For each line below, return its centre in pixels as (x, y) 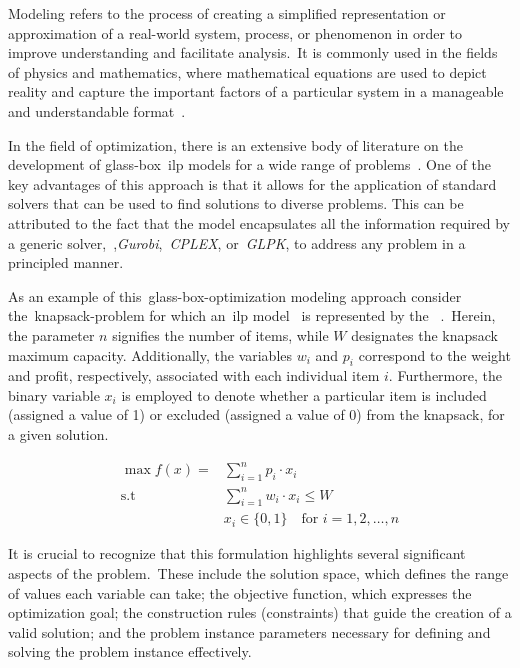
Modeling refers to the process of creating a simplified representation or (227, 13)
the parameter (51, 334)
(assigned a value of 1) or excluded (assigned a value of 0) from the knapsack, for (256, 414)
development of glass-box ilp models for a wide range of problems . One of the (250, 164)
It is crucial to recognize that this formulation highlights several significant (237, 553)
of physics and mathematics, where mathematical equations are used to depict (247, 71)
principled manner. (66, 262)
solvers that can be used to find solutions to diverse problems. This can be (236, 203)
